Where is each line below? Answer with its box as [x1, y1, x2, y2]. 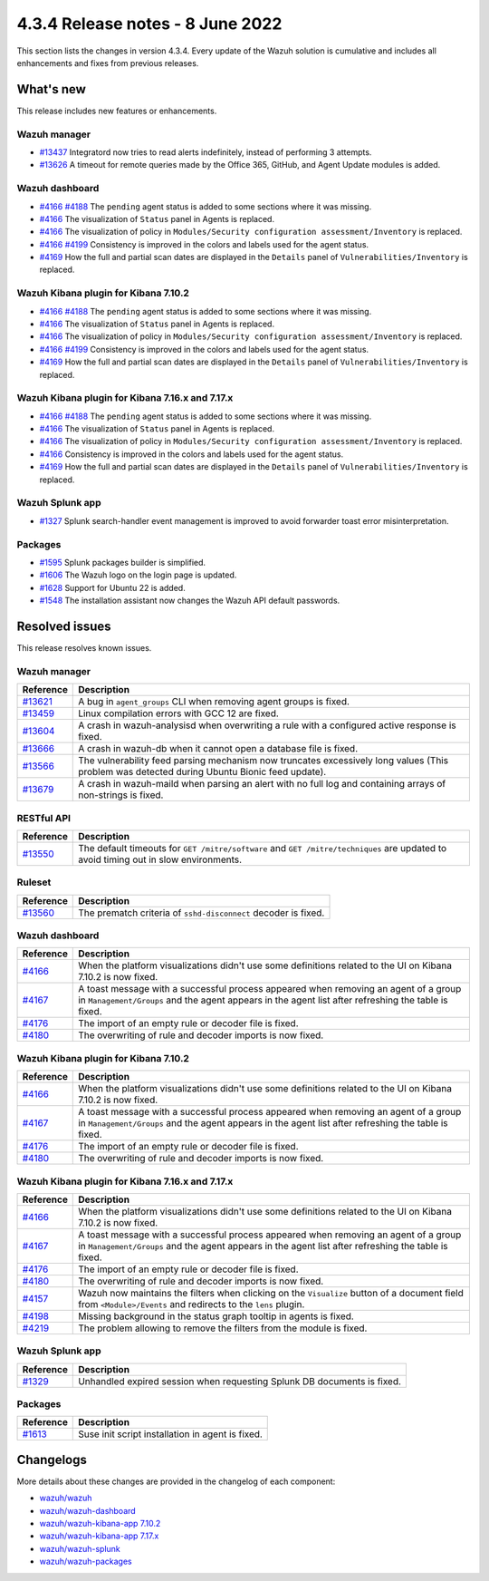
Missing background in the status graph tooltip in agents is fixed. [78, 1310, 355, 1323]
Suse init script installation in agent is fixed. [78, 1428, 263, 1440]
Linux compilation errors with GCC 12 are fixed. [78, 707, 280, 720]
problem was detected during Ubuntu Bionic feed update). [78, 766, 327, 779]
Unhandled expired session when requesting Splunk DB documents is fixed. [78, 1374, 402, 1387]
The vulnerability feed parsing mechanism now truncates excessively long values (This [78, 754, 448, 767]
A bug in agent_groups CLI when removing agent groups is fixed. [78, 695, 350, 708]
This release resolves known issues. [16, 643, 152, 654]
